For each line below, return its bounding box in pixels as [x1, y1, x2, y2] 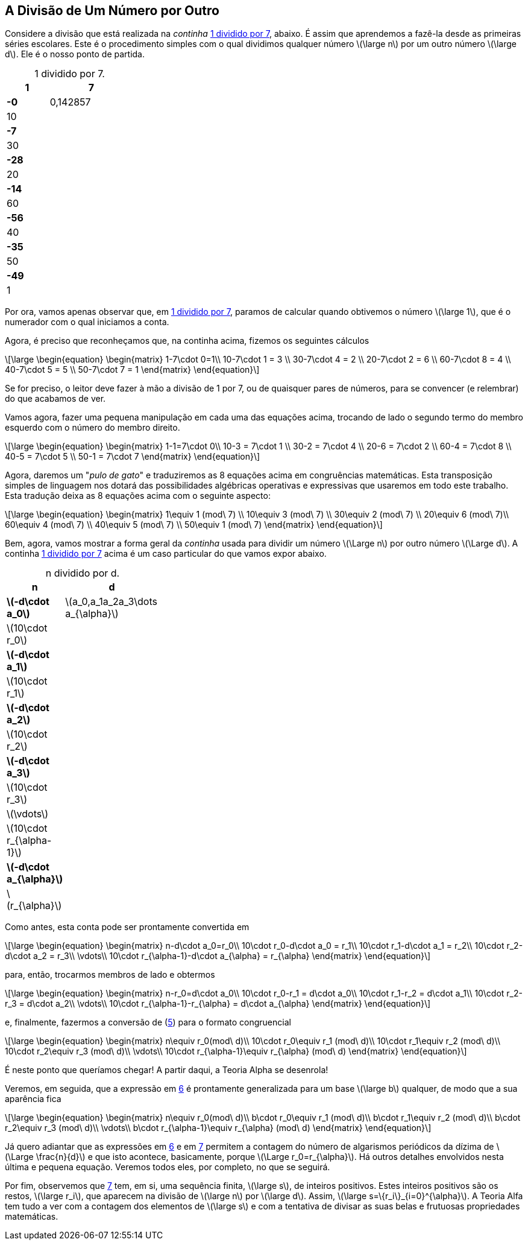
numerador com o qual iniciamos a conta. [5, 317, 169, 328]
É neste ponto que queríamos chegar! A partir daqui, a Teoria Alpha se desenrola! [5, 1065, 328, 1076]
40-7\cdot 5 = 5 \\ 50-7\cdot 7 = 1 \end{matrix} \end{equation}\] [5, 364, 260, 375]
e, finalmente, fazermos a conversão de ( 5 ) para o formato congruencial [5, 1017, 291, 1028]
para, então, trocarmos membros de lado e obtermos [5, 969, 215, 980]
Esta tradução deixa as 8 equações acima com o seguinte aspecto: [5, 490, 271, 501]
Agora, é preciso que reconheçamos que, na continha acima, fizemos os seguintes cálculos [5, 335, 369, 346]
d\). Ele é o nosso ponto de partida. [5, 49, 145, 60]
